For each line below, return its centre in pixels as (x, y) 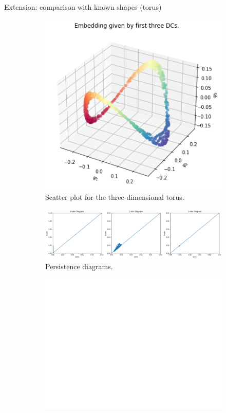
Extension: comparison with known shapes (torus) (83, 7)
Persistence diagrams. (79, 266)
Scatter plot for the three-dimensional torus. (115, 197)
